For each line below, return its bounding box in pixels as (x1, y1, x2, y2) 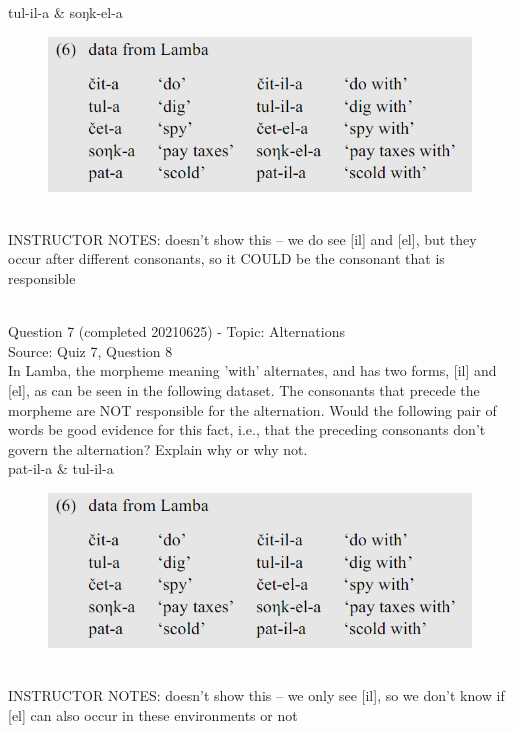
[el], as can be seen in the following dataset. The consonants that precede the (8, 379, 480, 400)
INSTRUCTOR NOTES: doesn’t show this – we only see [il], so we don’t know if (8, 685, 505, 706)
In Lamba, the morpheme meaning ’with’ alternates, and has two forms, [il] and (8, 360, 497, 381)
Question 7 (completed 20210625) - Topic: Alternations (8, 321, 345, 342)
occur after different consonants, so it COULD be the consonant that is (8, 248, 445, 269)
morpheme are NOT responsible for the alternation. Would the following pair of (8, 399, 497, 420)
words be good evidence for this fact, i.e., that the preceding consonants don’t (8, 419, 486, 440)
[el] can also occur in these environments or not (8, 704, 298, 725)
